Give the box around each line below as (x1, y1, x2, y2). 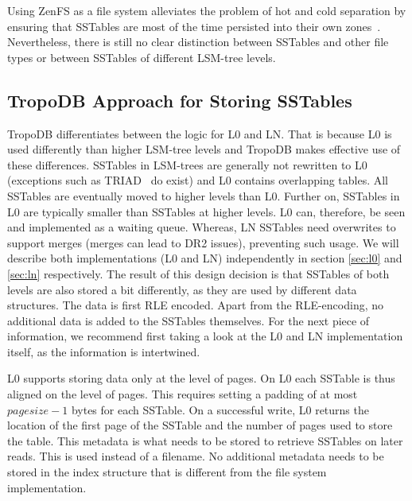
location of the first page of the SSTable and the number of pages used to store (7, 417, 393, 433)
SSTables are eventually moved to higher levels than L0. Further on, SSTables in (7, 187, 400, 204)
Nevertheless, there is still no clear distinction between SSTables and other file (7, 33, 389, 50)
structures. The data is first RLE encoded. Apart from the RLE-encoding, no (7, 297, 384, 313)
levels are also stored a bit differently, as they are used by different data (7, 281, 357, 297)
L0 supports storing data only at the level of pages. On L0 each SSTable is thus (7, 370, 395, 386)
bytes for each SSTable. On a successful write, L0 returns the (71, 401, 369, 417)
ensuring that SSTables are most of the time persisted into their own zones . (7, 17, 381, 34)
